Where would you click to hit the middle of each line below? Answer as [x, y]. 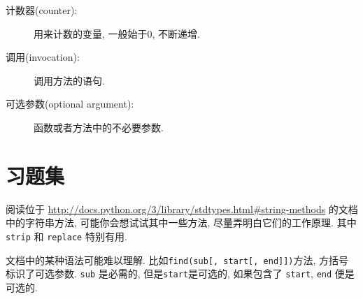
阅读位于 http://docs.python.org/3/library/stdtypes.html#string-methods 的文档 [182, 209]
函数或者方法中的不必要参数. [99, 127]
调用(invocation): [43, 57]
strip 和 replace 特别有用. [66, 236]
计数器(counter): [42, 10]
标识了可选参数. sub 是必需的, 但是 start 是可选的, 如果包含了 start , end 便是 [180, 274]
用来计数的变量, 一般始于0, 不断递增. [117, 33]
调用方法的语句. [69, 80]
